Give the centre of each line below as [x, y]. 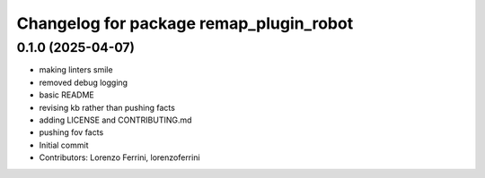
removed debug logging [84, 82]
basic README [66, 95]
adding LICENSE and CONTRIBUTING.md [115, 120]
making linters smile [76, 70]
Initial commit [64, 145]
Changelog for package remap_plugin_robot [185, 23]
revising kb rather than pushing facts [107, 107]
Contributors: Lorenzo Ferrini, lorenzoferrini [120, 157]
